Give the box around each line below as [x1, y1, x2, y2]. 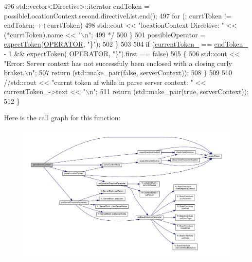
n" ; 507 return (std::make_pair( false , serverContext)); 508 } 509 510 [28, 67, 232, 78]
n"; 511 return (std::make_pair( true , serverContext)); [89, 86, 249, 97]
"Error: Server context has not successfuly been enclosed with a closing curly [4, 58, 232, 68]
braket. [4, 67, 25, 78]
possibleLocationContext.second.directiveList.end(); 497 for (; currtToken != [4, 10, 232, 20]
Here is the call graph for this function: [4, 112, 121, 122]
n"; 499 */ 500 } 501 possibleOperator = [85, 29, 206, 39]
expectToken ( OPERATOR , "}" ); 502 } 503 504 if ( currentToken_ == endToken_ [4, 39, 248, 49]
